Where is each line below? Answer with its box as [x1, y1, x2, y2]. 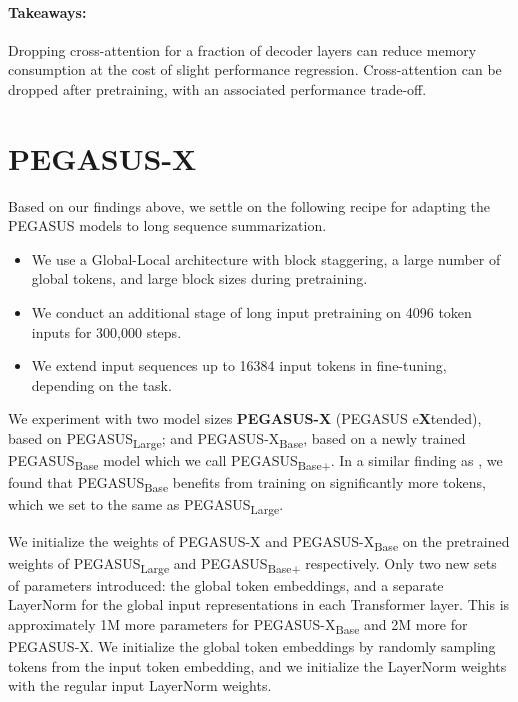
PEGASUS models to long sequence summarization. [8, 215, 327, 236]
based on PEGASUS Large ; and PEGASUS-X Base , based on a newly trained [8, 428, 466, 451]
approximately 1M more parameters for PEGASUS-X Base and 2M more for [8, 613, 468, 637]
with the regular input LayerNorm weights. [8, 675, 272, 696]
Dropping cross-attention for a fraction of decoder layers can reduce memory [8, 39, 477, 60]
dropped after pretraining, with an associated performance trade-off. [8, 78, 427, 99]
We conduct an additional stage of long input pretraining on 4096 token [31, 302, 472, 323]
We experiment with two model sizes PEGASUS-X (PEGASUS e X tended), [8, 408, 482, 429]
